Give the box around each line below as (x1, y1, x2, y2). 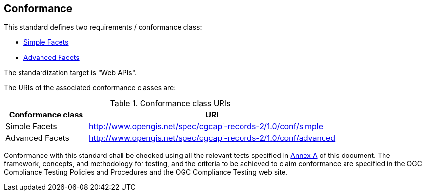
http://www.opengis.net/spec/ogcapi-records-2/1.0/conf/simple (89, 121, 323, 132)
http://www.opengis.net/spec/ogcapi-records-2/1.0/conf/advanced (89, 133, 336, 143)
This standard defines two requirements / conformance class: (4, 23, 202, 32)
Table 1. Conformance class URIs (110, 98, 231, 109)
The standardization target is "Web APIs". (4, 68, 137, 77)
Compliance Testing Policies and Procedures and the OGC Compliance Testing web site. (4, 168, 288, 176)
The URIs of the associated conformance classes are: (4, 83, 176, 92)
